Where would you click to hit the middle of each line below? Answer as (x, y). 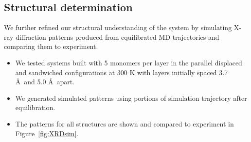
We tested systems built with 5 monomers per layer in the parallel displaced (129, 62)
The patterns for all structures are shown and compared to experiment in (125, 123)
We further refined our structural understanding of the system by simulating (118, 27)
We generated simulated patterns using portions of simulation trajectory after (131, 98)
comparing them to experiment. (51, 46)
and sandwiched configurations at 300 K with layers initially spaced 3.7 (122, 72)
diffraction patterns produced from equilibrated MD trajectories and (117, 37)
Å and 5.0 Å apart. (45, 82)
